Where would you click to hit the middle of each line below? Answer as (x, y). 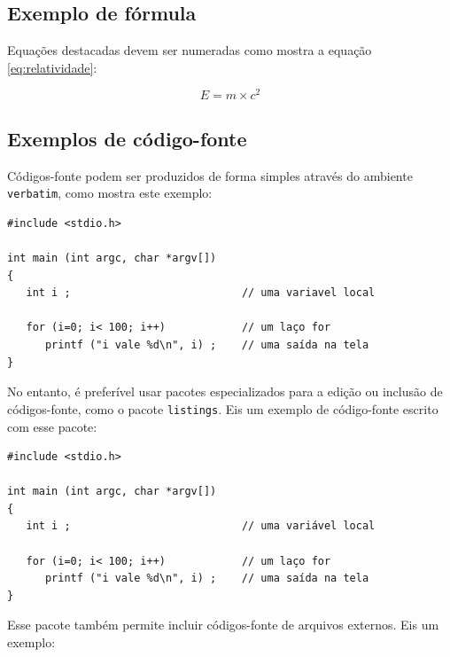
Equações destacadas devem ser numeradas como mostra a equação (190, 50)
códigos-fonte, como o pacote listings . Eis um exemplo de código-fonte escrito (223, 408)
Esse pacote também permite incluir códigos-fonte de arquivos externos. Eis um (223, 625)
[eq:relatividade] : (52, 67)
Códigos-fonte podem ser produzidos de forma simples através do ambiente (210, 175)
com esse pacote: (52, 426)
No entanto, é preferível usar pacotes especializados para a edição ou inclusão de (225, 391)
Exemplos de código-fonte (127, 138)
